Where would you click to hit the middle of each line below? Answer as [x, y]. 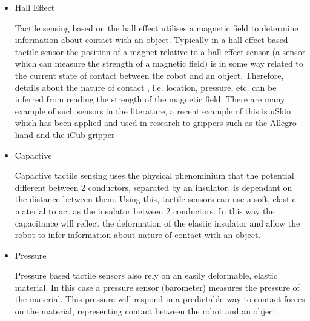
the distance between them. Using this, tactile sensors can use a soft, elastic [155, 199]
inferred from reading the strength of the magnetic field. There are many [150, 99]
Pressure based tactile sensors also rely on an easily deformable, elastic [146, 275]
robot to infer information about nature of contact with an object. [138, 235]
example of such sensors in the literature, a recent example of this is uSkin [153, 111]
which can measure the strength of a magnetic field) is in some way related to [159, 63]
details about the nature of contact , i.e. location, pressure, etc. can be [146, 87]
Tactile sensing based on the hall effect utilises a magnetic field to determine [157, 28]
